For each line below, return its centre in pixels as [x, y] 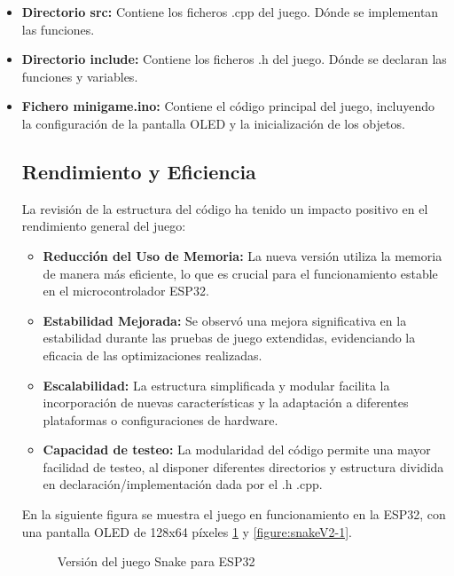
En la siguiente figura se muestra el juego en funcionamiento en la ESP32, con [234, 514]
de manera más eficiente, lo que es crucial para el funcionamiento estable [240, 273]
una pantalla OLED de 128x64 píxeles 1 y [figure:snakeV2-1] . [187, 531]
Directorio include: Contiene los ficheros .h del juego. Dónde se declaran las [234, 59]
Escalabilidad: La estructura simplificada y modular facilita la [216, 385]
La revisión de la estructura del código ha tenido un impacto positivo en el [225, 208]
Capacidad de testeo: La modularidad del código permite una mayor [237, 450]
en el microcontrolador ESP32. [126, 291]
